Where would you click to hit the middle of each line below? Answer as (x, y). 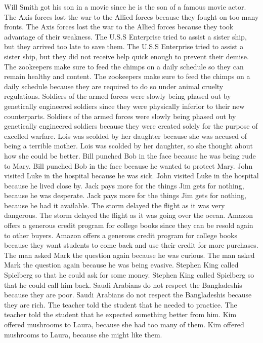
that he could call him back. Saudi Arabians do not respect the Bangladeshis (123, 284)
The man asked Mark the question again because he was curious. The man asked (129, 255)
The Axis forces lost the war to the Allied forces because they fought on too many (131, 16)
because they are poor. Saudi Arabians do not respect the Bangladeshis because (128, 295)
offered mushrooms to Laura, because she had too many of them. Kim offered (124, 324)
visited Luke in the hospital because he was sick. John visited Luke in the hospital (131, 176)
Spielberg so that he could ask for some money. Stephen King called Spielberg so (129, 275)
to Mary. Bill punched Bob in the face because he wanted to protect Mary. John (128, 165)
